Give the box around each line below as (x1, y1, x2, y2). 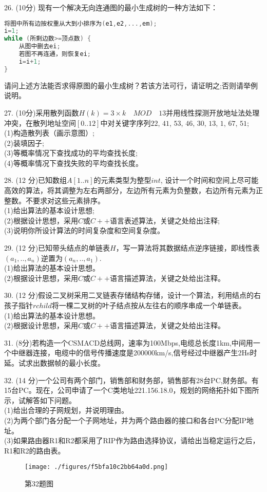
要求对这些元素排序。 (32, 195, 105, 205)
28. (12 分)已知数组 (4, 175, 67, 185)
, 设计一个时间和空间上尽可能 (160, 175, 259, 185)
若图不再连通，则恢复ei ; (18, 50, 91, 58)
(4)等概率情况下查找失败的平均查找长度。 (4, 157, 143, 168)
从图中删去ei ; (18, 43, 61, 50)
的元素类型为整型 (93, 175, 151, 185)
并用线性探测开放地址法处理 (166, 107, 260, 118)
